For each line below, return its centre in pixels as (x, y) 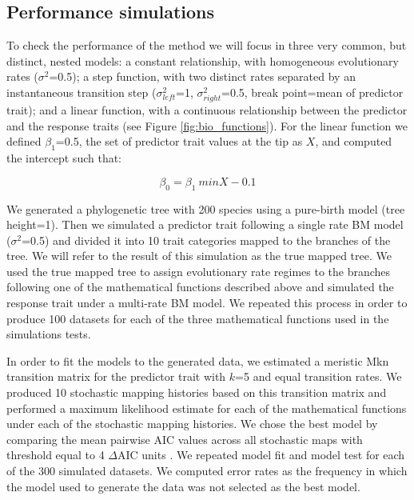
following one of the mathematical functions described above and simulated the (200, 287)
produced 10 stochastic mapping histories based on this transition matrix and (197, 392)
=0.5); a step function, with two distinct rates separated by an (202, 76)
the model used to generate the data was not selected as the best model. (183, 486)
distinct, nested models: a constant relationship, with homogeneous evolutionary (203, 60)
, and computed (354, 141)
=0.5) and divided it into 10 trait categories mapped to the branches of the (206, 240)
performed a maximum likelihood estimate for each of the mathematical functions (207, 408)
